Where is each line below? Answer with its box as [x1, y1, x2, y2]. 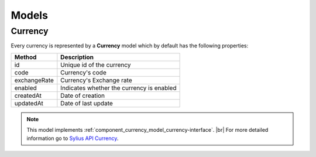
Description [60, 53, 94, 61]
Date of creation [60, 91, 105, 100]
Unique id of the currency [60, 60, 131, 69]
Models [11, 9, 48, 22]
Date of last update [60, 99, 114, 107]
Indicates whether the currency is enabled [60, 84, 177, 92]
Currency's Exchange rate [60, 76, 132, 84]
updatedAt [14, 99, 43, 107]
